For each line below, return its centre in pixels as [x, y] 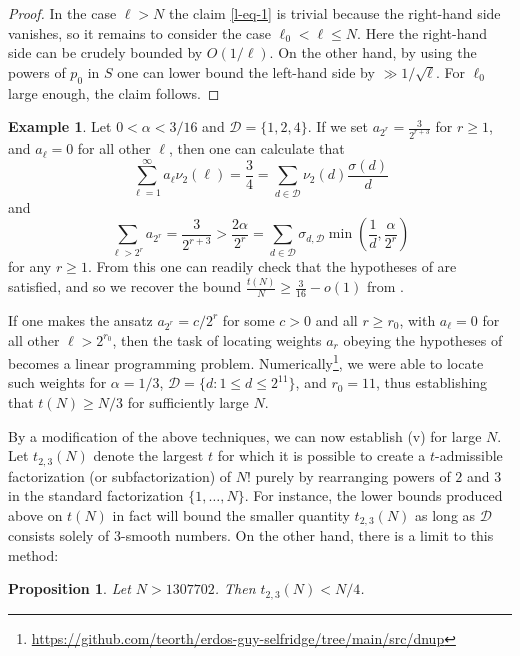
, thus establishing [432, 382]
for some [248, 319]
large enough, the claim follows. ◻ [114, 92]
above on [35, 514]
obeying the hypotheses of [423, 339]
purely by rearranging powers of [353, 475]
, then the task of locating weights [217, 339]
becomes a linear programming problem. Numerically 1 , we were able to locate [246, 361]
